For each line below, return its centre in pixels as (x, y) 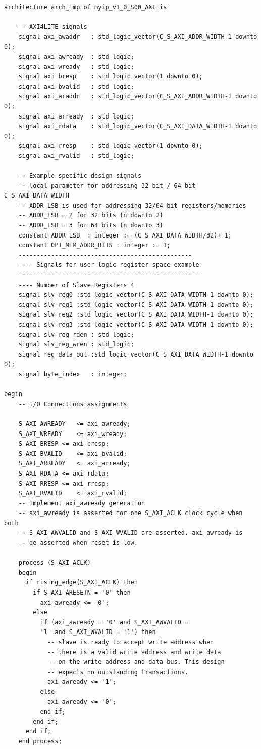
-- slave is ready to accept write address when (130, 642)
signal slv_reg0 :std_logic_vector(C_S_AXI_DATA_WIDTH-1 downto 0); (136, 295)
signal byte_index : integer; (73, 374)
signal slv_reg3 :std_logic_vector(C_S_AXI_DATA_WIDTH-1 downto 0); (136, 325)
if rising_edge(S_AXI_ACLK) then (82, 583)
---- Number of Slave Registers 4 (76, 285)
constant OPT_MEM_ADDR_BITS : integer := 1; (94, 245)
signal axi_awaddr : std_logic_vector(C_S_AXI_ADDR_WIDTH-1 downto (138, 37)
